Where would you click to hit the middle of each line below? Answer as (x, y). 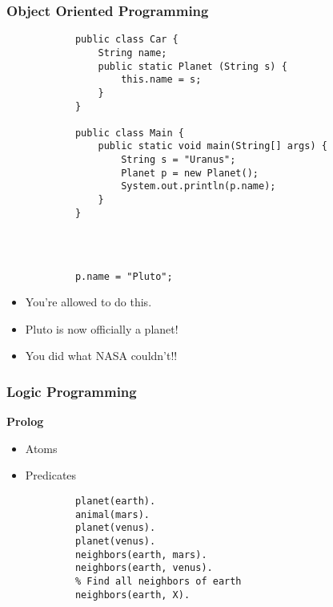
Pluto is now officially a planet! (102, 328)
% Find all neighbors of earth (158, 581)
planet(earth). (115, 502)
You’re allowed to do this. (88, 302)
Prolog (25, 421)
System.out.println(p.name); (199, 186)
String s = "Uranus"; (179, 160)
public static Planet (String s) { (193, 66)
